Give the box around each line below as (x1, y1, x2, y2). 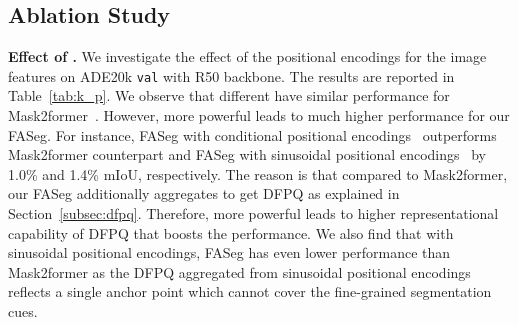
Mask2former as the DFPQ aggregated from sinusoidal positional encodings (8, 261, 471, 282)
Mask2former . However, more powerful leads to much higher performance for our (8, 105, 510, 126)
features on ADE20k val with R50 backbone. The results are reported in (8, 65, 455, 86)
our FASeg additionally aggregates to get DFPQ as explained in (8, 183, 400, 204)
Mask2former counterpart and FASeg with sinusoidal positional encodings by (8, 144, 486, 165)
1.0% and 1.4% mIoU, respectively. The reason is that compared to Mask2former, (8, 163, 508, 184)
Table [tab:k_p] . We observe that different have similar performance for (8, 85, 450, 106)
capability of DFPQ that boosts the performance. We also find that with (8, 222, 454, 243)
